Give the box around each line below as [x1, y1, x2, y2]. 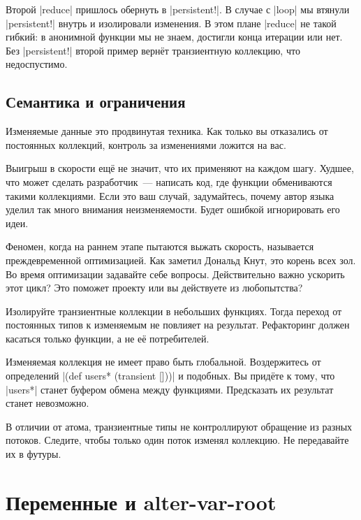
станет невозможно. [6, 396, 89, 410]
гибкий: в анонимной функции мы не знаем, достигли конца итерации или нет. [6, 29, 343, 44]
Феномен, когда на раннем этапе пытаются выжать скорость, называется [6, 239, 314, 254]
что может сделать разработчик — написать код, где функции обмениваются [6, 174, 332, 189]
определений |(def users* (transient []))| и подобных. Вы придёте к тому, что [6, 368, 335, 383]
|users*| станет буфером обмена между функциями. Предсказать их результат [6, 382, 334, 396]
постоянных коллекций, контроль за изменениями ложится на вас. [6, 137, 286, 152]
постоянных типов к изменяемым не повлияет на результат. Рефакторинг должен [6, 317, 350, 332]
